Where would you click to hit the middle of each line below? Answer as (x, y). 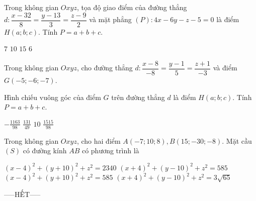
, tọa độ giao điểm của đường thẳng (132, 7)
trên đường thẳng (138, 97)
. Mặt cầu (237, 140)
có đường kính (45, 150)
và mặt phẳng (110, 19)
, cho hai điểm (99, 140)
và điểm (225, 68)
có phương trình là (110, 150)
